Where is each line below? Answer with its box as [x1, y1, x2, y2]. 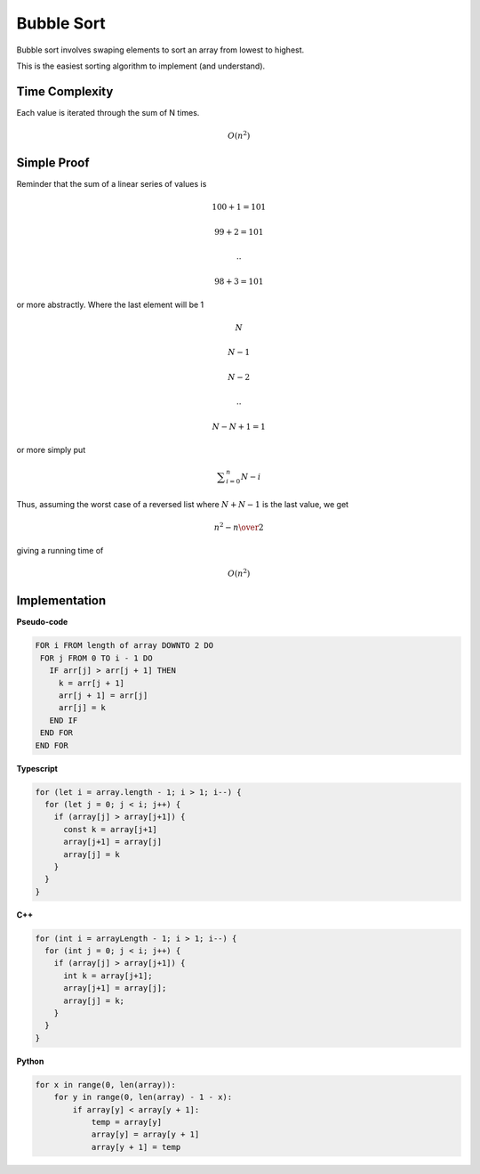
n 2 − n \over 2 [213, 521, 264, 532]
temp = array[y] [91, 1117, 163, 1127]
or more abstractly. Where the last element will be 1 [16, 299, 204, 310]
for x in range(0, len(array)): [35, 1080, 177, 1089]
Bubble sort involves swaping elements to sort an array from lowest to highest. [16, 45, 305, 55]
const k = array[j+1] [63, 824, 157, 834]
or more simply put [16, 445, 86, 456]
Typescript [16, 763, 58, 773]
